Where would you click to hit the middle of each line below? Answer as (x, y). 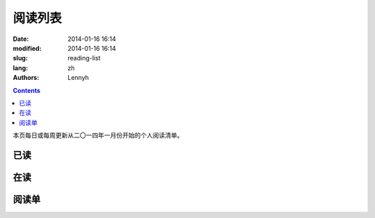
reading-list (84, 58)
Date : (21, 39)
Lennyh (78, 78)
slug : (20, 58)
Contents (27, 90)
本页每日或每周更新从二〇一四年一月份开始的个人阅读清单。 (98, 135)
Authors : (26, 78)
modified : (27, 48)
